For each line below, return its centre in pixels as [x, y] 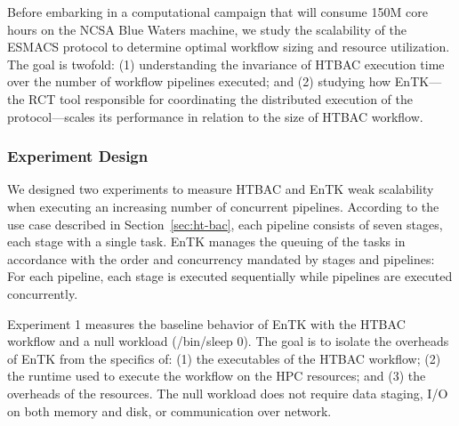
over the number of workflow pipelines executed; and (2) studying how [199, 81]
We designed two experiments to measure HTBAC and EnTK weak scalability [221, 189]
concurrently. [43, 293]
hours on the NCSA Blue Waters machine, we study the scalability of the [207, 29]
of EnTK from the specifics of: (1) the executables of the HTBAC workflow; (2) [224, 358]
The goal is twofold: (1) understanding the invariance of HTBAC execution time [226, 64]
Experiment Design [78, 156]
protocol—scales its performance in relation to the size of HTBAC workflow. [215, 116]
